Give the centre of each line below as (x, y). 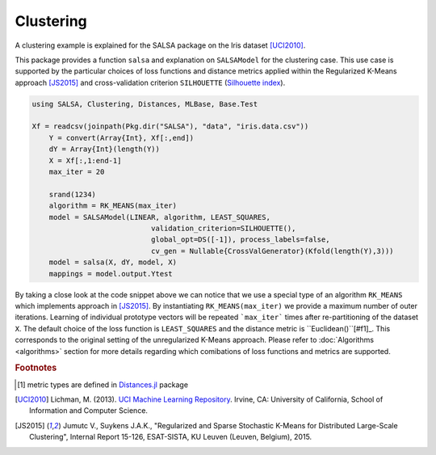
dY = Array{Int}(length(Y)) (105, 149)
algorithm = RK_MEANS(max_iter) (113, 206)
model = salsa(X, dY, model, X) (113, 262)
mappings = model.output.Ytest (111, 274)
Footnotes (36, 368)
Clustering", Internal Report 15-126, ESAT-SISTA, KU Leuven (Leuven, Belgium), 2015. (171, 437)
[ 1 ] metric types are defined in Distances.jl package (103, 385)
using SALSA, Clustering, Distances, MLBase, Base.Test (145, 104)
